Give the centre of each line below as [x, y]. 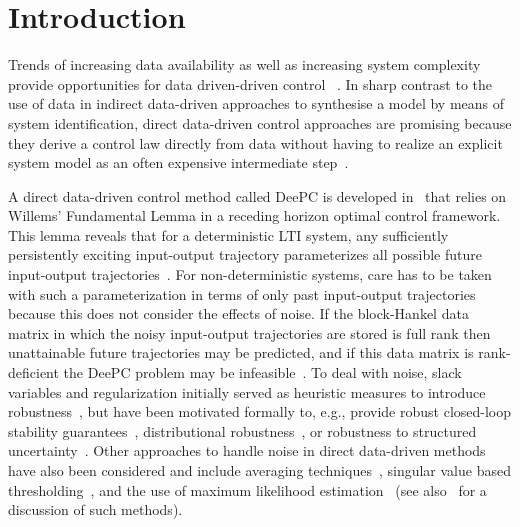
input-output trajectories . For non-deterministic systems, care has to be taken [250, 274]
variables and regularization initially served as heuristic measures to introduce [247, 391]
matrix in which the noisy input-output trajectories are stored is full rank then [249, 332]
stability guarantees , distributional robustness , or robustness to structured [242, 430]
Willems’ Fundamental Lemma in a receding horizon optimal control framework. [254, 215]
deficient [33, 372]
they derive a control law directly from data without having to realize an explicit [255, 142]
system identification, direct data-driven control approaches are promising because [260, 122]
